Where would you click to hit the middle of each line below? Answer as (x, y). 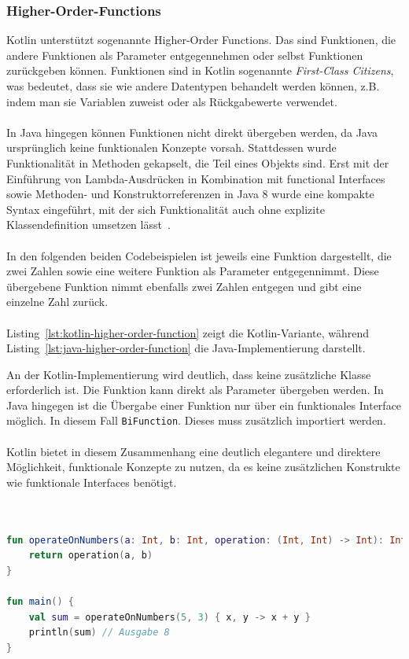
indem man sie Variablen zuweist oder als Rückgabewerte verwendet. (172, 101)
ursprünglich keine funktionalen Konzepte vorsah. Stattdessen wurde (171, 147)
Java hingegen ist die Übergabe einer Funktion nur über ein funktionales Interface (204, 405)
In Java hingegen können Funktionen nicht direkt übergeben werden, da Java (192, 132)
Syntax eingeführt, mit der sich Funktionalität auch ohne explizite (166, 209)
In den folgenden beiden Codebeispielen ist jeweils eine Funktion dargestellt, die (199, 255)
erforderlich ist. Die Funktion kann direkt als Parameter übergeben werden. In (195, 390)
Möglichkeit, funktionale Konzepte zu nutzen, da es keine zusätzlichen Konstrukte (203, 467)
